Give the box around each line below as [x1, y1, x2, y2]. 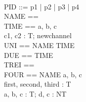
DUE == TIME [4, 50, 53, 60]
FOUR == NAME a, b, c [4, 69, 82, 79]
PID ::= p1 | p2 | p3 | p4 [4, 1, 80, 11]
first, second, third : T [4, 79, 71, 89]
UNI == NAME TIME [4, 40, 75, 50]
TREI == [4, 59, 35, 70]
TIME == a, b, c [4, 20, 57, 31]
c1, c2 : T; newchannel [4, 30, 72, 41]
